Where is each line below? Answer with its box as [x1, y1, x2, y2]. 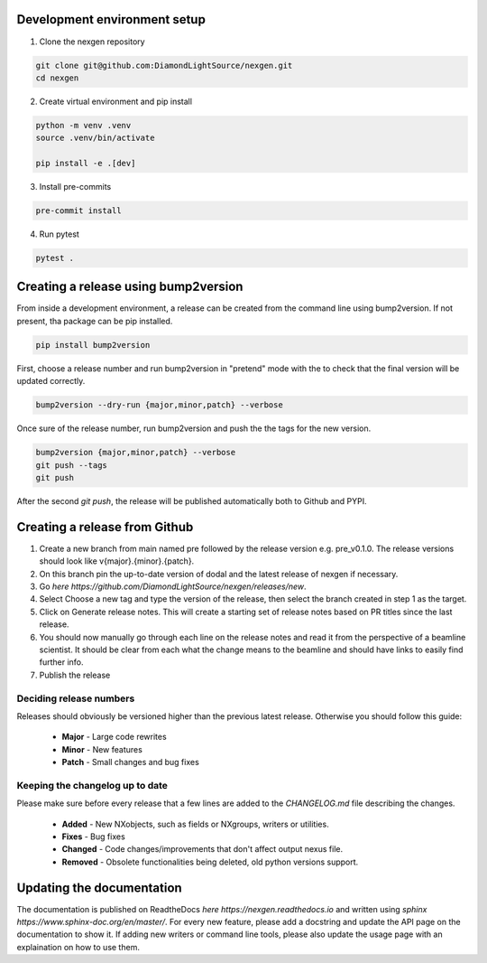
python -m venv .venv [35, 120, 132, 130]
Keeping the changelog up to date [16, 779, 169, 791]
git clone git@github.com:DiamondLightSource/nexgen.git [35, 60, 293, 70]
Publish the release [39, 669, 111, 680]
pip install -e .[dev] [35, 158, 136, 169]
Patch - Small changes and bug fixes [61, 757, 200, 768]
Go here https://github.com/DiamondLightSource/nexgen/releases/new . [39, 581, 307, 592]
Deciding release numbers [16, 692, 135, 705]
